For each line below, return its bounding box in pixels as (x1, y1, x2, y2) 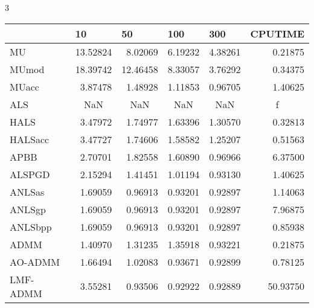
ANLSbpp (10, 219, 52, 234)
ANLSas (10, 184, 45, 199)
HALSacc (10, 132, 50, 146)
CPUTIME (250, 26, 304, 40)
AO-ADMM (10, 254, 60, 269)
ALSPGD (10, 167, 50, 181)
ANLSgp (10, 202, 46, 216)
